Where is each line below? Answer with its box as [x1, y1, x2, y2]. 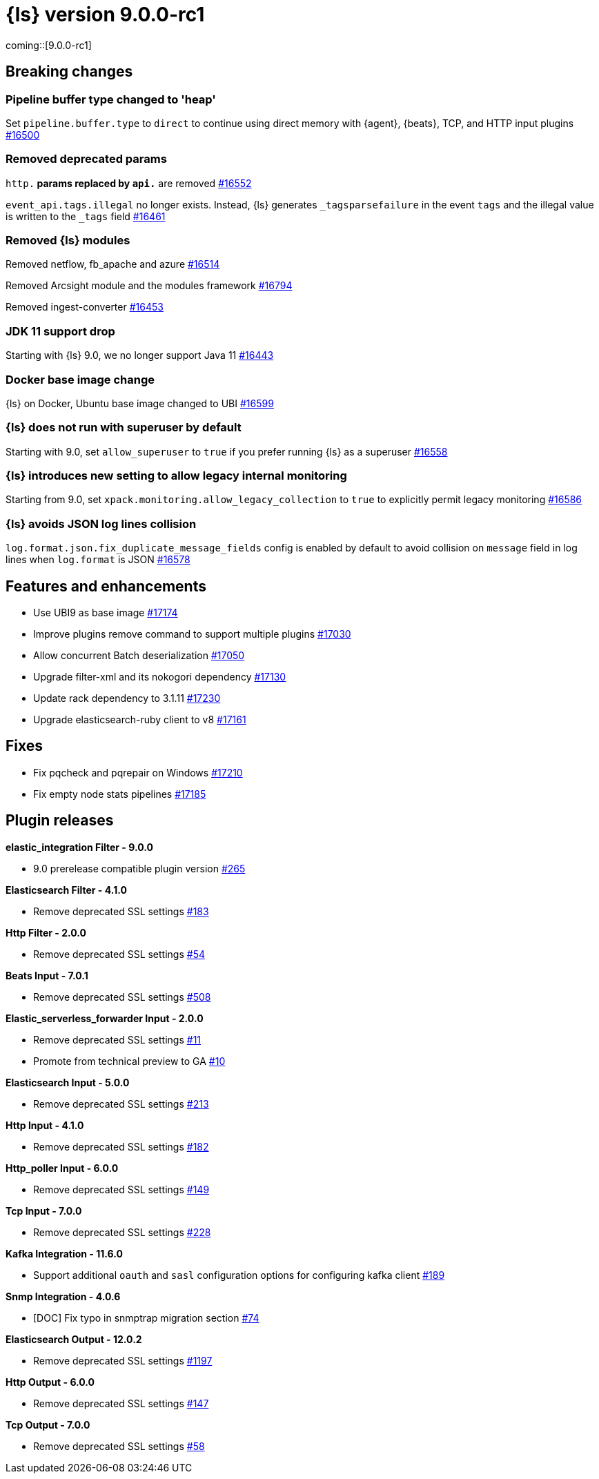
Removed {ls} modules [6, 233, 130, 248]
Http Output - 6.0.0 [6, 1375, 95, 1388]
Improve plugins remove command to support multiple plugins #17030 [33, 628, 351, 640]
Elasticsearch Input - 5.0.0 [6, 1076, 130, 1088]
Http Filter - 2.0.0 [6, 926, 86, 939]
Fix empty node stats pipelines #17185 [33, 787, 206, 800]
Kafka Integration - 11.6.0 [6, 1247, 123, 1260]
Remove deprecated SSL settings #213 [33, 1097, 209, 1110]
